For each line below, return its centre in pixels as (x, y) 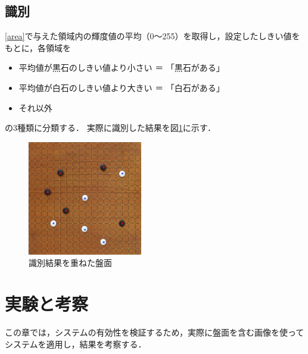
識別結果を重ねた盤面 (70, 263)
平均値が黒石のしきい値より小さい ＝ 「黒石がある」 (122, 68)
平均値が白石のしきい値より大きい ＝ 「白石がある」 (122, 87)
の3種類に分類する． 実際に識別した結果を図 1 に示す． (111, 128)
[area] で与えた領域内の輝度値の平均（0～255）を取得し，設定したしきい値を (153, 36)
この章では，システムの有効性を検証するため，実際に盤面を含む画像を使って (155, 332)
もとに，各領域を (38, 47)
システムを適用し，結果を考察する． (76, 344)
